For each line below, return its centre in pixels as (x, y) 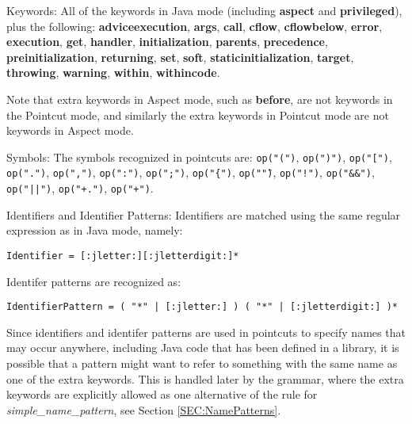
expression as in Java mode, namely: (95, 230)
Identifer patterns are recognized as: (94, 281)
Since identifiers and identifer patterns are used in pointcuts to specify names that (206, 332)
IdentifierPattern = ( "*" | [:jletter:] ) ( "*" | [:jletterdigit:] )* (202, 307)
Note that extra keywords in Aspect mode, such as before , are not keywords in (200, 99)
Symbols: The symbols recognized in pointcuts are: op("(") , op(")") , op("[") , (199, 157)
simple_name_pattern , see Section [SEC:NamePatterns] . (144, 409)
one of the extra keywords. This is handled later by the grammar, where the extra (205, 378)
